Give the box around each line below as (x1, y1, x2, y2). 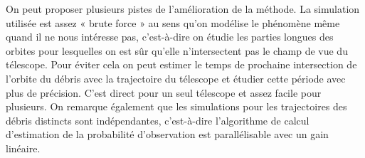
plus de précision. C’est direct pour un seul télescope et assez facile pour (6, 85, 322, 100)
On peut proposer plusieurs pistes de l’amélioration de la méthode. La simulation (6, 1, 360, 16)
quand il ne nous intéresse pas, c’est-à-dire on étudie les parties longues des (6, 29, 334, 44)
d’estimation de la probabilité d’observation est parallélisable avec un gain (6, 127, 329, 142)
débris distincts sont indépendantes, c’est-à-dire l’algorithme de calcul (6, 112, 310, 127)
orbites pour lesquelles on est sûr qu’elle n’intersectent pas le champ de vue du (6, 43, 348, 58)
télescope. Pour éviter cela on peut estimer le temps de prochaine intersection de (6, 57, 357, 72)
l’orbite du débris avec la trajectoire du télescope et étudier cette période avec (6, 70, 346, 85)
